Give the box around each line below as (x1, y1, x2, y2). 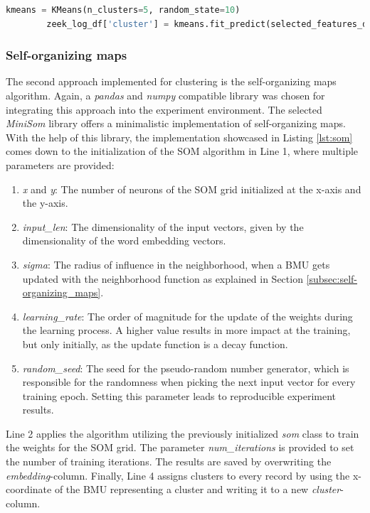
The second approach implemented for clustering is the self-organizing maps (6, 74, 337, 89)
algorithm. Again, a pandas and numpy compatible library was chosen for (6, 88, 325, 102)
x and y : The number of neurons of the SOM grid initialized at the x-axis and (22, 181, 361, 196)
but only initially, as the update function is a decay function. (22, 336, 288, 351)
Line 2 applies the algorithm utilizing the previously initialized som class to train (6, 426, 359, 441)
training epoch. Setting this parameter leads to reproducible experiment (22, 388, 337, 403)
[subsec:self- (306, 271, 357, 286)
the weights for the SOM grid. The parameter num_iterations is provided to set (6, 440, 354, 455)
